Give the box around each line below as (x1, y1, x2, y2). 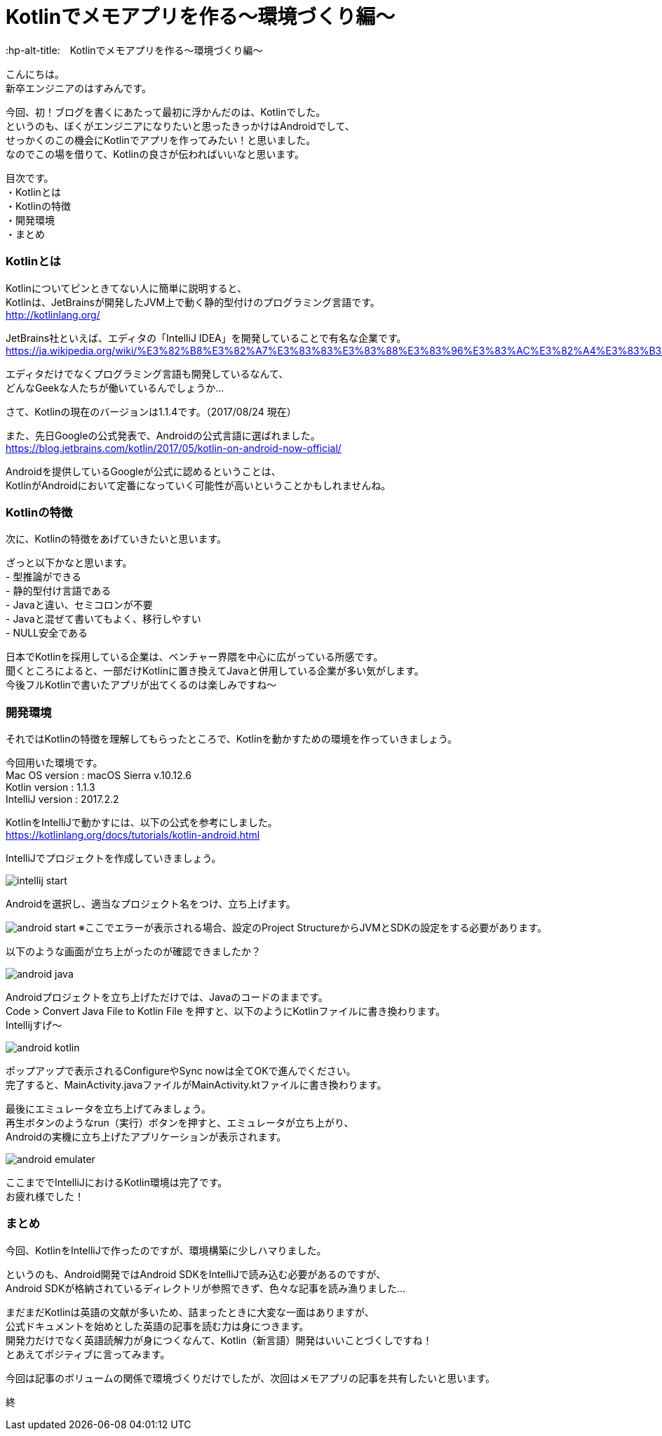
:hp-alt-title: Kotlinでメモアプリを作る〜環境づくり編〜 (6, 44, 263, 56)
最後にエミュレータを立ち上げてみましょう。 (6, 1103, 211, 1115)
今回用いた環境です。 (6, 757, 103, 769)
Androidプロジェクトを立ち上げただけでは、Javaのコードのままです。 (6, 991, 328, 1003)
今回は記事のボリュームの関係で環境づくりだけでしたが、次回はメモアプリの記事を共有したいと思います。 (6, 1371, 495, 1384)
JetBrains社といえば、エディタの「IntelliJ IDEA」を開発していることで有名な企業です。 (6, 331, 407, 344)
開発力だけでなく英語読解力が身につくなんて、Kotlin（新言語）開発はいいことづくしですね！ (6, 1334, 433, 1346)
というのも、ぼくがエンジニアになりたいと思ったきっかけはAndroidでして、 (6, 119, 355, 132)
